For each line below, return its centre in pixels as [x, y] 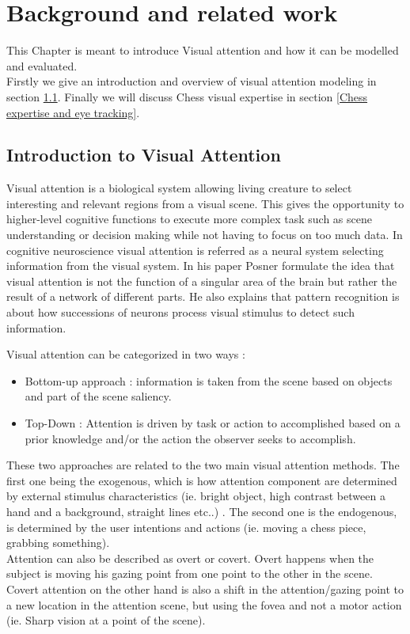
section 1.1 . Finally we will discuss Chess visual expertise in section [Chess [187, 96]
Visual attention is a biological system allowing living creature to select [179, 188]
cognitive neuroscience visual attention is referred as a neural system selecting [195, 250]
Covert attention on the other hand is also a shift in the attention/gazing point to [205, 588]
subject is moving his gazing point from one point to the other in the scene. [190, 573]
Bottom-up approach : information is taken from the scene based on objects [209, 380]
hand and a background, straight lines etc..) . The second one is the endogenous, [202, 511]
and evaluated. [42, 65]
